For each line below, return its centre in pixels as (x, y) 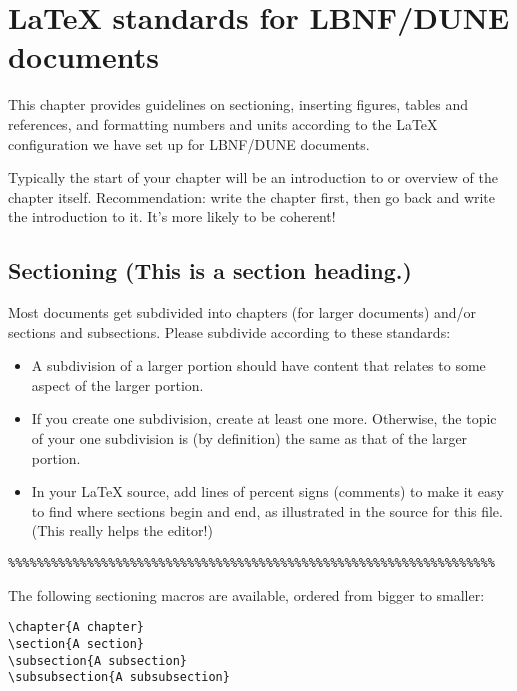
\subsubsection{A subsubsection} (119, 677)
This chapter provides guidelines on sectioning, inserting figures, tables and (238, 104)
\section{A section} (76, 643)
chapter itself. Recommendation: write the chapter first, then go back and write (252, 196)
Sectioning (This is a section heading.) (210, 270)
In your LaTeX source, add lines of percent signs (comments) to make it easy (267, 491)
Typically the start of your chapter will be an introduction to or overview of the (253, 177)
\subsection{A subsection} (97, 660)
